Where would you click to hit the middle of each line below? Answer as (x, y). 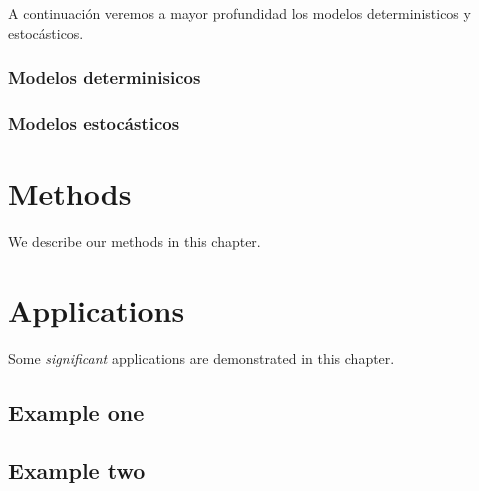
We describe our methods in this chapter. (134, 241)
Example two (77, 470)
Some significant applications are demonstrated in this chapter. (201, 357)
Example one (76, 411)
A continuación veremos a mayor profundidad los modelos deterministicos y (239, 13)
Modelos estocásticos (94, 122)
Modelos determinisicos (104, 77)
